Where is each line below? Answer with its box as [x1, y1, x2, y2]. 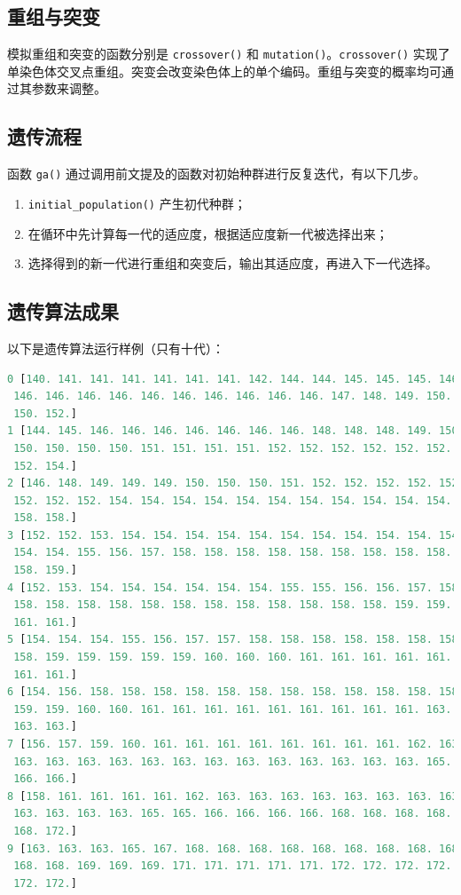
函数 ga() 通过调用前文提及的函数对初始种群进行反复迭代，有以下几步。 [7, 164, 426, 183]
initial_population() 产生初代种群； [27, 194, 246, 212]
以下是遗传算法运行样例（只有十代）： [7, 338, 224, 357]
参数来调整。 [31, 79, 106, 98]
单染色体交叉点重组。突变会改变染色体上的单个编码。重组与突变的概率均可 [7, 61, 441, 80]
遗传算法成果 [7, 297, 119, 325]
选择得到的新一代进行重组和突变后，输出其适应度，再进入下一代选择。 [27, 254, 438, 273]
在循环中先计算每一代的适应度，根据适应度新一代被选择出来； [27, 224, 388, 242]
